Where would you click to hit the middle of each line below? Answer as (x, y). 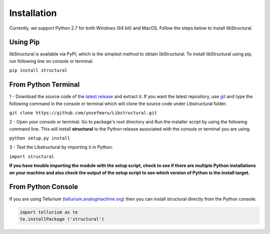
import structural (32, 156)
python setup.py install (39, 138)
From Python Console (44, 187)
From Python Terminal (44, 85)
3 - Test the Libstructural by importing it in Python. (61, 147)
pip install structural (38, 70)
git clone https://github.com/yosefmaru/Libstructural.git (83, 113)
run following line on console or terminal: (51, 61)
